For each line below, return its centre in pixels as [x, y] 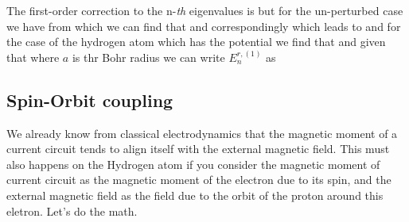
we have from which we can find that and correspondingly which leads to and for [204, 26]
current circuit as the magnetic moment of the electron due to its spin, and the [199, 180]
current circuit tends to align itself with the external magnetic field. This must [198, 149]
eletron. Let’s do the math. [72, 211]
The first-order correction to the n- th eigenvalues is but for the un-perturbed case [205, 10]
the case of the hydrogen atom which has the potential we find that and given [196, 42]
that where [33, 57]
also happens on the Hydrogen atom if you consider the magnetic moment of [193, 164]
